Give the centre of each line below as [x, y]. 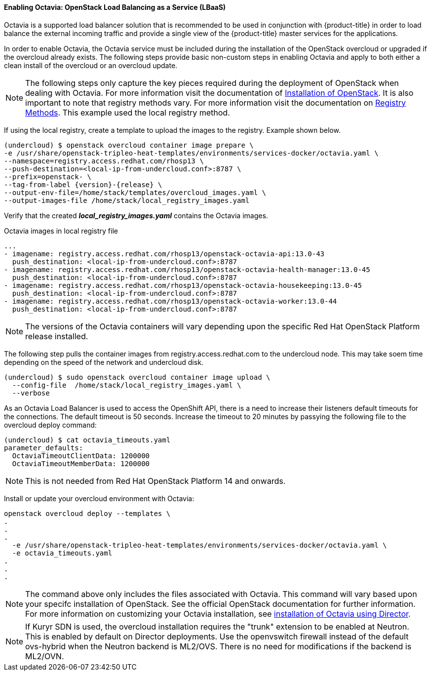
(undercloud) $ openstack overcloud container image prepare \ [129, 145]
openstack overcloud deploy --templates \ [87, 513]
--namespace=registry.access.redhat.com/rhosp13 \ [104, 161]
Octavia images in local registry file [61, 231]
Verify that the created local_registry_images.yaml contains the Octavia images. [136, 215]
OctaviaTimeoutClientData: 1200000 [81, 456]
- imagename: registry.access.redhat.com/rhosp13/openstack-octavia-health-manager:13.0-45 [187, 269]
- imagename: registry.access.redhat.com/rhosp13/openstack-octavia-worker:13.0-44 [171, 301]
